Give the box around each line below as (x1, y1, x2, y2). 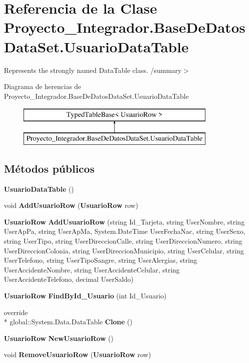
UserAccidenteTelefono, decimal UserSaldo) (4, 274, 134, 284)
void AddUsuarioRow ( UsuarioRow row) (4, 200, 138, 210)
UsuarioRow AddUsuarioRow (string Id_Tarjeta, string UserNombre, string (4, 216, 245, 227)
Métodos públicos (4, 160, 95, 176)
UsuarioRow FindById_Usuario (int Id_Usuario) (4, 291, 167, 300)
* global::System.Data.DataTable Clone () (4, 317, 133, 327)
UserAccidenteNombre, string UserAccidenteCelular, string (4, 264, 180, 274)
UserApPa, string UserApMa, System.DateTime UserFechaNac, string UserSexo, (4, 226, 246, 236)
